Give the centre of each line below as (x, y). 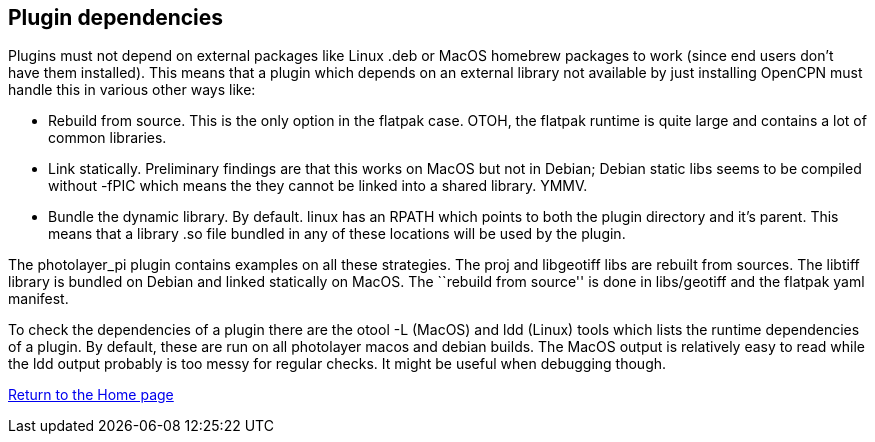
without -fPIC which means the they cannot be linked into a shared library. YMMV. (318, 186)
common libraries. (107, 138)
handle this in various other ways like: (132, 90)
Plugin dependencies (116, 17)
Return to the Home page (91, 395)
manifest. (38, 299)
